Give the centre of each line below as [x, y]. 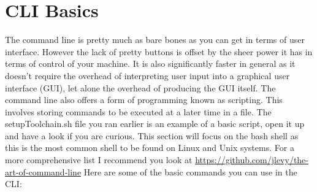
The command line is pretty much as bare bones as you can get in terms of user [155, 40]
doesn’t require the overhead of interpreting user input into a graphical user [147, 75]
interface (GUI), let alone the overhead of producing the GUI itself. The [140, 87]
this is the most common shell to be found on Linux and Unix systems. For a [150, 148]
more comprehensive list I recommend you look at [99, 160]
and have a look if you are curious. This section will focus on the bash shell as [152, 135]
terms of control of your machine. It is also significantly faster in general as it [150, 63]
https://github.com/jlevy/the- [252, 160]
